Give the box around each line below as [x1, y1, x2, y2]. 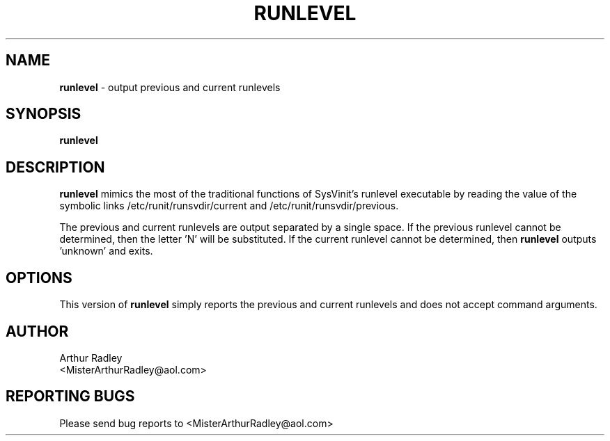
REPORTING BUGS [6, 387, 135, 406]
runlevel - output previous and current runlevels [59, 81, 281, 93]
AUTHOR [6, 322, 69, 340]
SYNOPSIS [6, 105, 81, 123]
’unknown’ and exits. [59, 245, 153, 257]
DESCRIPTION [6, 158, 105, 176]
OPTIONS [6, 268, 72, 287]
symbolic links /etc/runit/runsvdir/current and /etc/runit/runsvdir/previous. [59, 200, 399, 212]
